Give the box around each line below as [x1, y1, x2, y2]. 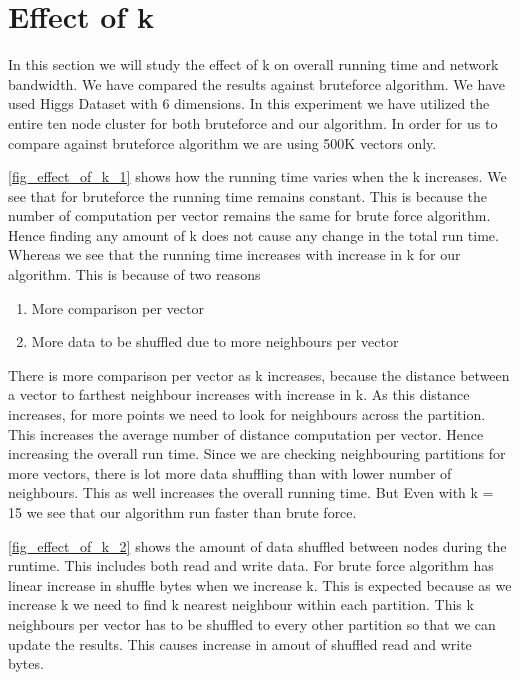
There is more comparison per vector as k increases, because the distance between [8, 364, 510, 385]
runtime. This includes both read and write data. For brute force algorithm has [8, 555, 494, 576]
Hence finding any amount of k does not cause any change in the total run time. [8, 224, 499, 245]
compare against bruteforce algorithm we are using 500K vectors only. [8, 132, 437, 153]
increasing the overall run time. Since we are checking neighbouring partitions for [8, 443, 506, 464]
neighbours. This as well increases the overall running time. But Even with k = [8, 482, 494, 503]
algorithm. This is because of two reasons [8, 264, 261, 285]
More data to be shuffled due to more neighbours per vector [31, 331, 399, 352]
